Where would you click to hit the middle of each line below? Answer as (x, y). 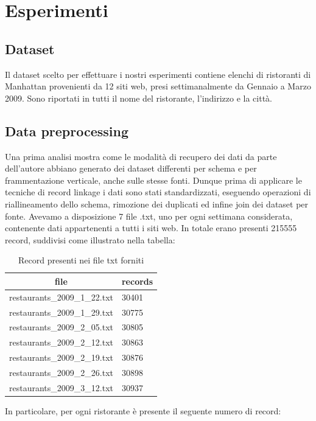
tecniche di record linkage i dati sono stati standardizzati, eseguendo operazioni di (158, 192)
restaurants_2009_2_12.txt (61, 342)
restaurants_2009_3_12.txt (61, 387)
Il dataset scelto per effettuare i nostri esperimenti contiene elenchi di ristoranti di (158, 74)
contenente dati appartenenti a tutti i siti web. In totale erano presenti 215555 (151, 228)
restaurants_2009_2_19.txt (61, 357)
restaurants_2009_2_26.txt (61, 372)
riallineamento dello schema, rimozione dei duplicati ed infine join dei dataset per (157, 204)
